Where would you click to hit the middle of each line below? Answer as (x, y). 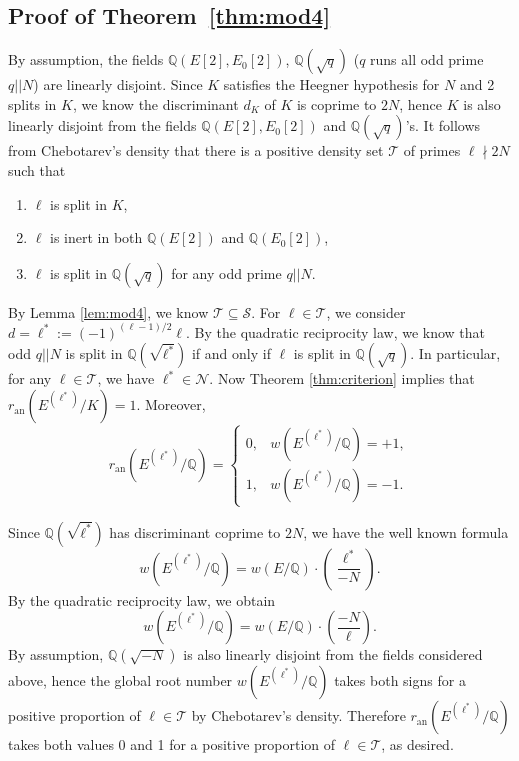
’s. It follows (443, 125)
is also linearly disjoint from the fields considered (333, 654)
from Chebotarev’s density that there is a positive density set (196, 150)
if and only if (231, 353)
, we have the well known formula (406, 531)
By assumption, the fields (86, 59)
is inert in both (96, 237)
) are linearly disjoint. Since (118, 84)
